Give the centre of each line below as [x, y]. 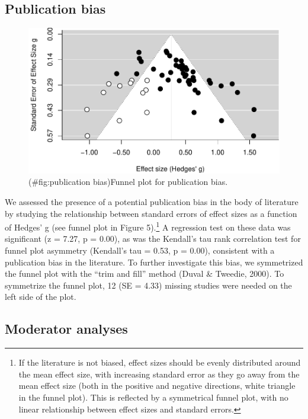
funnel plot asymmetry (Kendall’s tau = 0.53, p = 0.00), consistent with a [140, 250]
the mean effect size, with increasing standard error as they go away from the [159, 374]
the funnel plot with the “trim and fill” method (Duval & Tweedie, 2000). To [145, 274]
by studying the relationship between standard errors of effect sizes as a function [151, 213]
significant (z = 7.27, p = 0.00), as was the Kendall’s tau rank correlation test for [153, 239]
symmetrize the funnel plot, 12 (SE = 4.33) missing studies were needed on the [148, 285]
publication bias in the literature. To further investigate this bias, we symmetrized [154, 262]
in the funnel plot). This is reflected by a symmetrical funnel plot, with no [153, 397]
